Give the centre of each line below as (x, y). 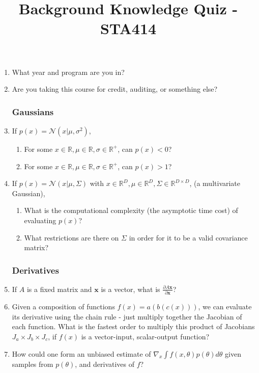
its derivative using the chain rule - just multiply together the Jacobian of (127, 316)
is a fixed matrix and (59, 289)
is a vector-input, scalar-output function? (145, 337)
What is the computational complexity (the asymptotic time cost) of (131, 210)
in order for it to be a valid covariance (188, 237)
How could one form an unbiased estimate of (81, 353)
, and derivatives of (105, 364)
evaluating (40, 220)
